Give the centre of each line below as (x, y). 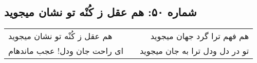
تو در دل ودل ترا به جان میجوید (194, 51)
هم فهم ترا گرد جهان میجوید (200, 36)
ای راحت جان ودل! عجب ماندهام (66, 51)
